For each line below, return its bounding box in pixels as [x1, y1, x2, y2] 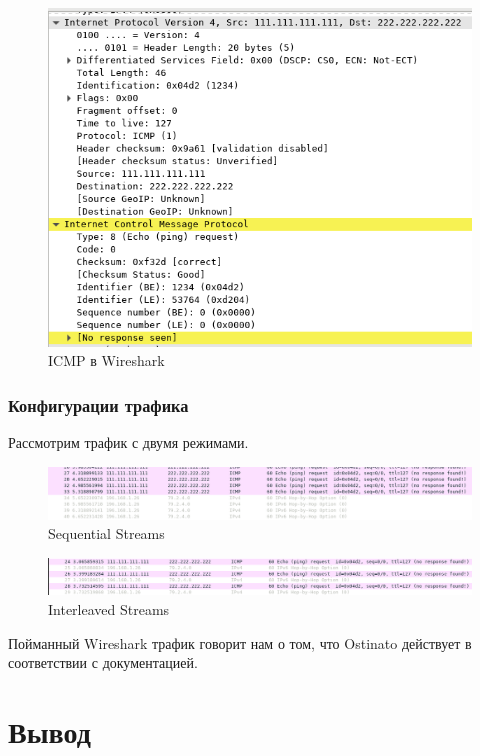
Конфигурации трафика [8, 392, 189, 417]
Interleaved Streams [48, 599, 170, 620]
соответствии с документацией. [8, 652, 198, 673]
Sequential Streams [48, 523, 165, 544]
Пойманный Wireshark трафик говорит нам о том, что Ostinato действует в [8, 632, 472, 653]
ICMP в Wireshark [48, 350, 165, 371]
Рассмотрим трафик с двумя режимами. [8, 432, 249, 453]
